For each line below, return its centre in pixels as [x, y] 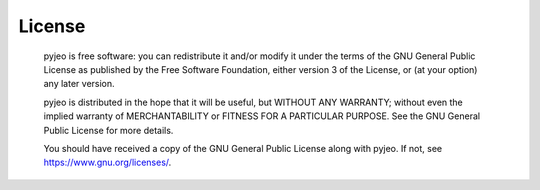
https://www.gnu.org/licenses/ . [107, 162]
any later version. [79, 84]
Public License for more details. [108, 130]
